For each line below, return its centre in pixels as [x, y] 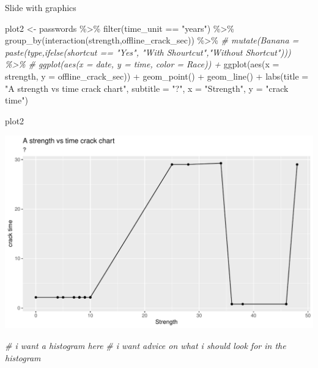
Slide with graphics [41, 7]
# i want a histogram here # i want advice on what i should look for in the [146, 345]
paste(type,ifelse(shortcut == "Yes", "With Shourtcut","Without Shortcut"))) [148, 52]
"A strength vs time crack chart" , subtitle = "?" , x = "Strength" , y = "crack [147, 88]
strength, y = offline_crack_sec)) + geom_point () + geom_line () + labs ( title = [157, 76]
